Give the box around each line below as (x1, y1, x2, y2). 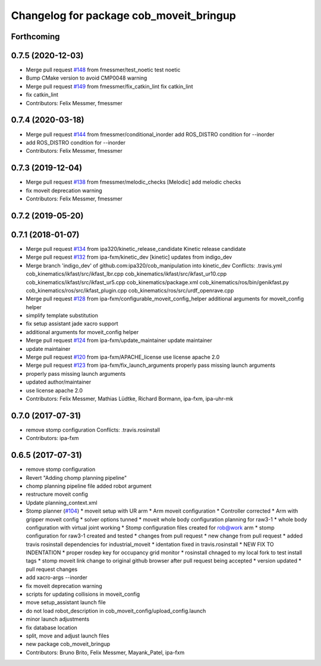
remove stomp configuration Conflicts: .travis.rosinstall (26, 426, 160, 433)
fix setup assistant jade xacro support (26, 320, 118, 327)
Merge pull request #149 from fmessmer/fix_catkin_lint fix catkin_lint (26, 83, 193, 90)
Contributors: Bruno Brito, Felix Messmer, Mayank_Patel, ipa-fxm (26, 649, 185, 656)
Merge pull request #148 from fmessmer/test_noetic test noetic (26, 66, 181, 74)
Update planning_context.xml (26, 499, 97, 506)
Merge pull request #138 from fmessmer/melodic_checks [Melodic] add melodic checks (26, 178, 241, 186)
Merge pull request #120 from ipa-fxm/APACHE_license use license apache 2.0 (26, 354, 220, 361)
